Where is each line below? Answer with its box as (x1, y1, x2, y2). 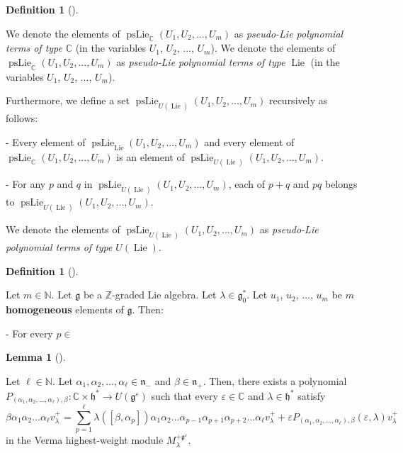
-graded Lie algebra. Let (112, 287, 217, 302)
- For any (6, 177, 46, 191)
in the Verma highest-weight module (6, 432, 164, 447)
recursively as (268, 93, 328, 108)
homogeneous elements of (6, 302, 124, 317)
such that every (151, 388, 218, 403)
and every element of (204, 134, 295, 149)
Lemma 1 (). (6, 349, 66, 364)
